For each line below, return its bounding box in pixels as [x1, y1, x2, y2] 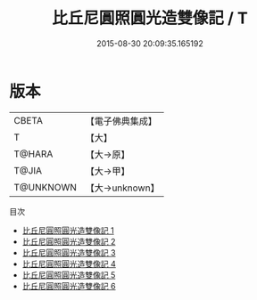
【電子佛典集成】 [85, 115, 158, 127]
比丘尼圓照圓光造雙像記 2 [21, 236, 116, 247]
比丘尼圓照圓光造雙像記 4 [21, 258, 116, 269]
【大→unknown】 [85, 182, 160, 194]
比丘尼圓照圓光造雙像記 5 [21, 269, 116, 280]
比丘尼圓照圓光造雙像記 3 [21, 247, 116, 258]
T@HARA [13, 148, 54, 160]
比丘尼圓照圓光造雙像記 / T [52, 8, 248, 28]
